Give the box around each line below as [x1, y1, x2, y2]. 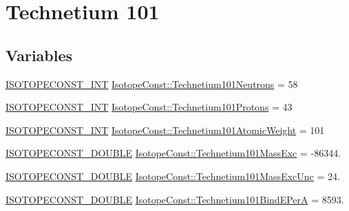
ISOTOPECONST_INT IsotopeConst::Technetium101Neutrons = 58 [6, 76, 298, 91]
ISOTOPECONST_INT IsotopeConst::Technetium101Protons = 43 [6, 100, 293, 114]
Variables [6, 44, 73, 65]
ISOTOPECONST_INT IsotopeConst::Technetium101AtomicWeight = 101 [6, 122, 325, 137]
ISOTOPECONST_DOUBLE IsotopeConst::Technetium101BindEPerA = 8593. [6, 192, 344, 206]
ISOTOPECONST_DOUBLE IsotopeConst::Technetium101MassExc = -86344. [6, 146, 341, 160]
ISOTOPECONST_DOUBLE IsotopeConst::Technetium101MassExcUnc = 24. [6, 168, 340, 183]
